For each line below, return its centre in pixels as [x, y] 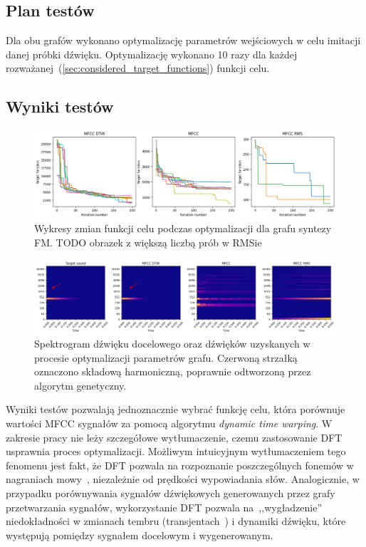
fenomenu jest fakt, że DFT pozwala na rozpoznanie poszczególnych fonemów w [180, 465]
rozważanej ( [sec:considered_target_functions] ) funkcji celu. [138, 68]
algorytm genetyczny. [80, 385]
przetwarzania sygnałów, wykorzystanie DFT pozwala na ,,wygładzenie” [164, 507]
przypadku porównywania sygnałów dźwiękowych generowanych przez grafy [171, 493]
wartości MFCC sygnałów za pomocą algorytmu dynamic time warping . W [169, 423]
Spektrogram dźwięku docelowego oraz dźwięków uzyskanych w [172, 344]
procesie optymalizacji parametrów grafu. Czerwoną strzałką [166, 357]
